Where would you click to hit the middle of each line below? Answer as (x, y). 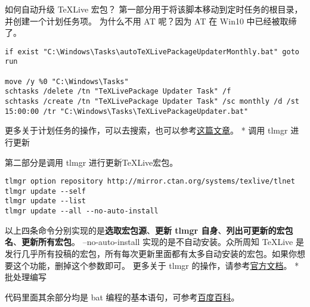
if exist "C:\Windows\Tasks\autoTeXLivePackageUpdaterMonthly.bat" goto (152, 52)
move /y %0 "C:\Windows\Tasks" (67, 81)
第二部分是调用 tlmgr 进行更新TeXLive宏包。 (92, 162)
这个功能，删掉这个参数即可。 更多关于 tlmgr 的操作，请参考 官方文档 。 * (156, 265)
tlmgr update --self (46, 191)
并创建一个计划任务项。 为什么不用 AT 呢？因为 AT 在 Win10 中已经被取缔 (151, 21)
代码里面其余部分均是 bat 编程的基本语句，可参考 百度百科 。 (122, 297)
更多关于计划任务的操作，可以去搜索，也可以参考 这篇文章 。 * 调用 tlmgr (146, 130)
